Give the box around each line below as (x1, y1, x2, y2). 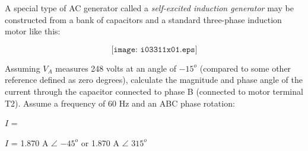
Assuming (5, 62, 40, 74)
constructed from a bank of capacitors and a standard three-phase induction (5, 13, 282, 25)
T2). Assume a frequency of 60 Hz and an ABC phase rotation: (5, 97, 235, 109)
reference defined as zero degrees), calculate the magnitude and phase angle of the (5, 73, 303, 86)
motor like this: (5, 25, 61, 37)
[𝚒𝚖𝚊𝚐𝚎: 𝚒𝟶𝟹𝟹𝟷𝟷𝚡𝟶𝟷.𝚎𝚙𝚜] (111, 45, 198, 54)
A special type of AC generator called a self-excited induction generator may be (5, 2, 294, 14)
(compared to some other (199, 62, 291, 74)
